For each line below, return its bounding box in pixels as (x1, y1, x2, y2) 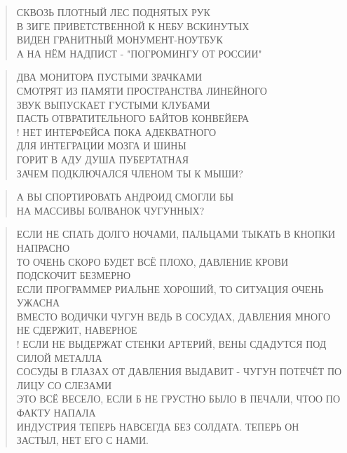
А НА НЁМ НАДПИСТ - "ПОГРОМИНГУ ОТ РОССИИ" (16, 46, 262, 60)
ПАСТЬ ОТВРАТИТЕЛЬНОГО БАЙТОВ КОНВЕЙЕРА (16, 111, 250, 126)
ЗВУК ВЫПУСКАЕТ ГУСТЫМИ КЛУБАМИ (16, 97, 210, 111)
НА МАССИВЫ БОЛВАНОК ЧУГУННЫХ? (16, 203, 205, 217)
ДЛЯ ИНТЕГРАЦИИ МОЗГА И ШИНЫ (16, 138, 186, 153)
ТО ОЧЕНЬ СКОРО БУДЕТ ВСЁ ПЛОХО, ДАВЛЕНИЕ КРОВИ (16, 254, 289, 269)
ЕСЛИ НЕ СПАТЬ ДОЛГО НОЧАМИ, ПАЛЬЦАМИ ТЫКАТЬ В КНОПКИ (16, 226, 336, 241)
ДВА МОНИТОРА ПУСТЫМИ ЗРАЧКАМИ (16, 69, 203, 84)
